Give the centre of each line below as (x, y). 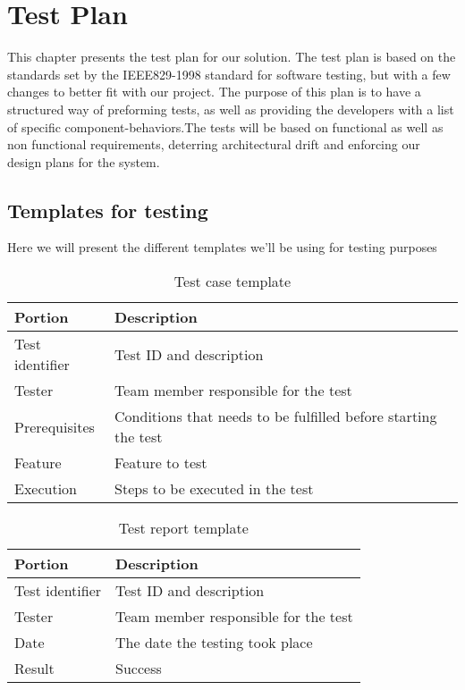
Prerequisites (55, 426)
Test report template (183, 528)
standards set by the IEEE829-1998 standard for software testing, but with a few (229, 74)
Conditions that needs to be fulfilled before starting (276, 417)
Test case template (232, 282)
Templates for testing (108, 210)
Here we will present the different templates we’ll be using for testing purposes (222, 247)
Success (139, 669)
